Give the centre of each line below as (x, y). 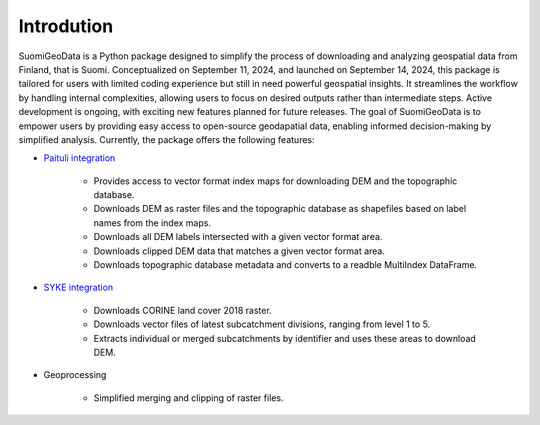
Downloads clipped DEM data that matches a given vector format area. (239, 251)
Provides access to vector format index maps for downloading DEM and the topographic (275, 181)
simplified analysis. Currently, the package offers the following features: (166, 139)
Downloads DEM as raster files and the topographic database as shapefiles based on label (280, 209)
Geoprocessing (75, 375)
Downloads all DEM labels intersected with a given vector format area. (238, 237)
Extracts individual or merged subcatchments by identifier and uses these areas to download (285, 338)
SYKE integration (78, 287)
